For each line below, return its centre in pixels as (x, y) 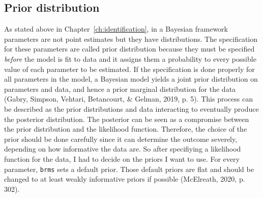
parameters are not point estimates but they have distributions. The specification (131, 39)
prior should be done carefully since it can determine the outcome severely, (121, 139)
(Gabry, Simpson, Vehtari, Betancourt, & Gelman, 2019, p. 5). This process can (128, 99)
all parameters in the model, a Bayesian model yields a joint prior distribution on (131, 79)
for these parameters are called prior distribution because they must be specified (129, 49)
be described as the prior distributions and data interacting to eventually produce (131, 108)
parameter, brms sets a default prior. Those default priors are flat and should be (129, 169)
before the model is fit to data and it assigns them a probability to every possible (130, 58)
